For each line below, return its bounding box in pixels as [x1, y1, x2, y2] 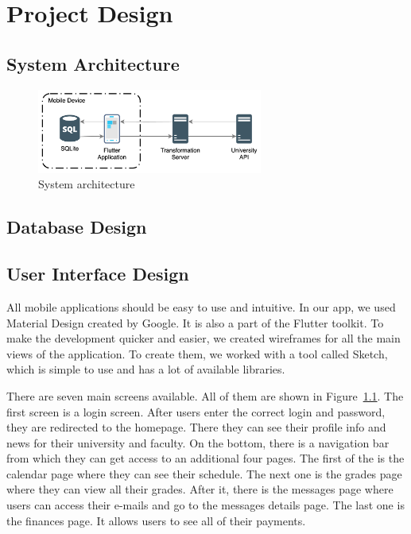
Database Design [6, 215, 147, 239]
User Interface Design [6, 261, 189, 286]
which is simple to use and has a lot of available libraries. [6, 361, 285, 377]
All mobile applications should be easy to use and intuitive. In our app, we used [6, 298, 396, 315]
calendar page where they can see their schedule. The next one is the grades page [6, 465, 402, 482]
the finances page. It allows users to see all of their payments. [6, 512, 306, 528]
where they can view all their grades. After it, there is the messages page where [6, 481, 394, 497]
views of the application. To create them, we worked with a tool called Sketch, [6, 345, 388, 362]
